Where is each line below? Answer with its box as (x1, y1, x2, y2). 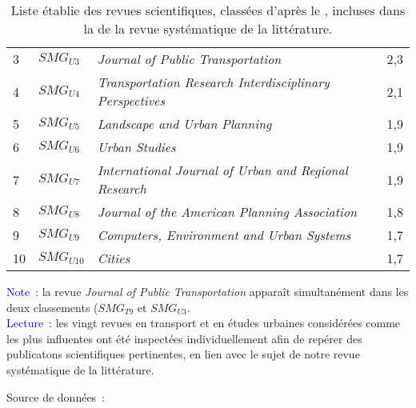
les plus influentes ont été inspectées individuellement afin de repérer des (6, 330, 362, 346)
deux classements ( (6, 298, 98, 315)
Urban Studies (97, 138, 176, 156)
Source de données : (6, 388, 106, 405)
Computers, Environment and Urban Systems (97, 226, 351, 244)
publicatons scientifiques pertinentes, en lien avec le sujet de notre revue (6, 346, 360, 362)
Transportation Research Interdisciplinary (97, 73, 330, 91)
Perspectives (97, 91, 165, 110)
